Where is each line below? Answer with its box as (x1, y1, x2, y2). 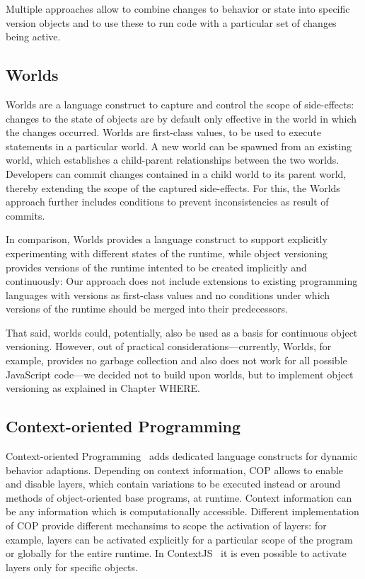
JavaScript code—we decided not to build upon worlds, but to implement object (6, 366, 354, 381)
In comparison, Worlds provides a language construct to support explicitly (6, 232, 328, 247)
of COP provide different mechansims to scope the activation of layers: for (6, 518, 327, 533)
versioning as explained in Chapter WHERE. (6, 381, 201, 395)
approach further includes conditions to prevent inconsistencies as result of (6, 194, 329, 209)
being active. (6, 29, 61, 44)
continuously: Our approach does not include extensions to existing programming (6, 274, 358, 288)
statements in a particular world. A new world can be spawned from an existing (6, 138, 352, 153)
